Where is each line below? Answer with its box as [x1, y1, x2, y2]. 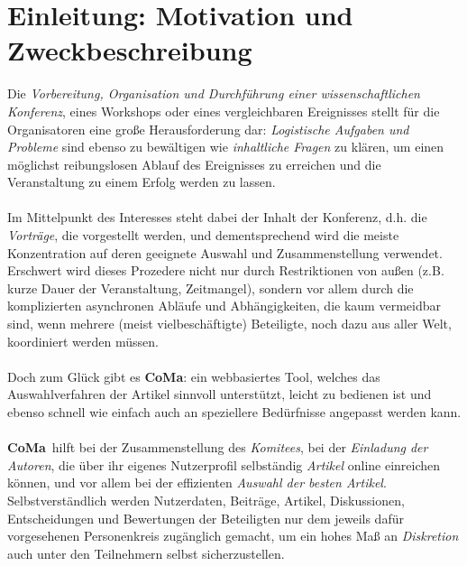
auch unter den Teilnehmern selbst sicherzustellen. [7, 543, 285, 562]
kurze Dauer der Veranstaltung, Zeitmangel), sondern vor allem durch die [7, 278, 414, 297]
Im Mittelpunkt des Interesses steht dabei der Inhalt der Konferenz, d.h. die [7, 208, 427, 227]
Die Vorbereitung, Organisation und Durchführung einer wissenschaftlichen [7, 84, 420, 103]
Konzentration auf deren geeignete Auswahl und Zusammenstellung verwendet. [7, 243, 443, 262]
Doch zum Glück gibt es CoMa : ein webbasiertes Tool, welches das [7, 367, 380, 385]
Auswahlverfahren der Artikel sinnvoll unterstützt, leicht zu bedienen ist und [7, 385, 432, 404]
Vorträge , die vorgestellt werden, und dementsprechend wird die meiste [7, 226, 399, 245]
